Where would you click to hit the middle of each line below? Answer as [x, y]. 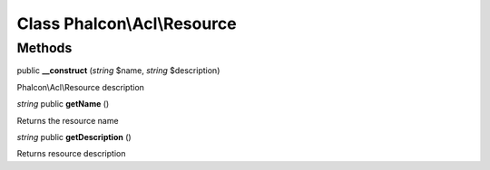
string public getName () [63, 104]
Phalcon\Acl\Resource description [81, 87]
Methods [44, 48]
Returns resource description [71, 154]
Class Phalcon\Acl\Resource [127, 24]
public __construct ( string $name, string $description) [118, 71]
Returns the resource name [68, 120]
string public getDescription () [74, 137]
